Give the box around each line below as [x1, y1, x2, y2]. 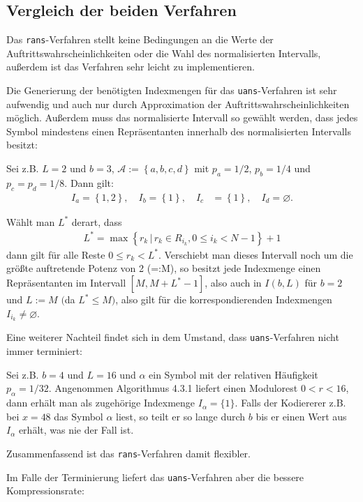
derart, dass [71, 214, 122, 229]
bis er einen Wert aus [255, 409, 347, 423]
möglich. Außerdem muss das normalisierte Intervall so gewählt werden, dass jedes [6, 110, 358, 125]
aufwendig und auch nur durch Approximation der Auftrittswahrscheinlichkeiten [6, 96, 350, 111]
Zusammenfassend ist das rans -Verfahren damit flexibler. [6, 446, 251, 460]
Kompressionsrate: [6, 483, 84, 498]
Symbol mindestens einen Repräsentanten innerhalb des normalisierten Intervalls [6, 123, 351, 138]
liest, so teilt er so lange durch [116, 409, 246, 423]
